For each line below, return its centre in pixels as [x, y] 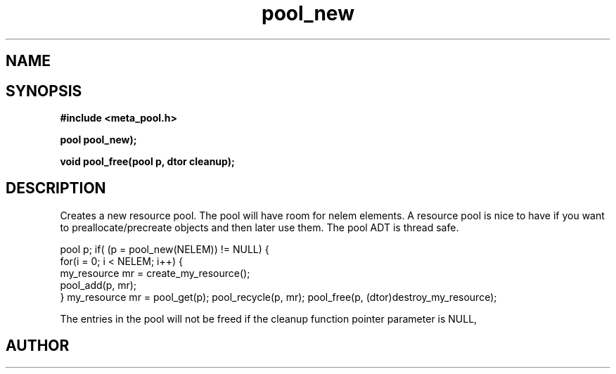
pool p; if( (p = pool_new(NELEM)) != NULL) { [165, 249]
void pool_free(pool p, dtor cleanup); [147, 162]
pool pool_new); [98, 140]
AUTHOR [38, 346]
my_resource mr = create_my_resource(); [155, 273]
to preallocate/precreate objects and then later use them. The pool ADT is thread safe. [259, 227]
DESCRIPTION [56, 188]
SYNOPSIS [44, 91]
